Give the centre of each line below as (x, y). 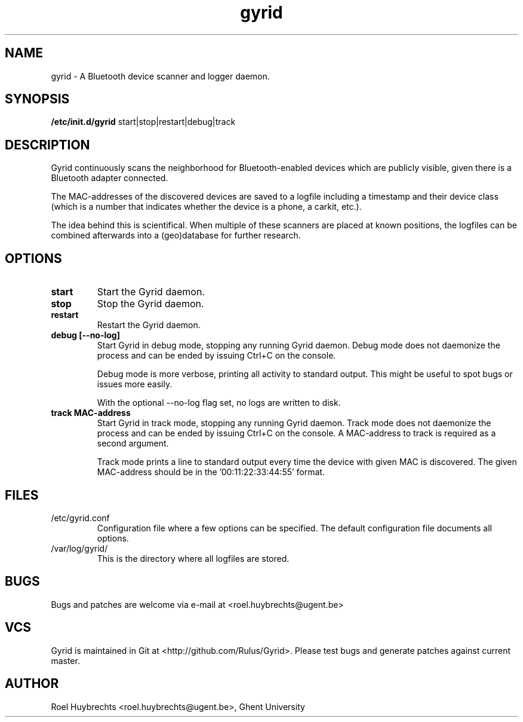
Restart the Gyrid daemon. (149, 325)
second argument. (133, 443)
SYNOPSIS (37, 99)
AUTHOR (32, 684)
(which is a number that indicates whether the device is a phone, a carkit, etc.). (206, 207)
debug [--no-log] (85, 335)
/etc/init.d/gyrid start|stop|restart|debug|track (143, 122)
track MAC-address (91, 413)
